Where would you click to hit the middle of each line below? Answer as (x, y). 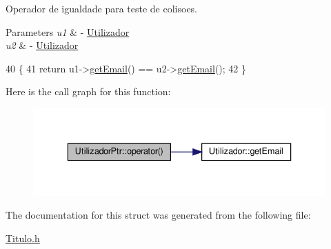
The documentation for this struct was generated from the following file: (158, 215)
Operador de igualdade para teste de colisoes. (102, 8)
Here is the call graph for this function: (88, 91)
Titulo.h (23, 238)
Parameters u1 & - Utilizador (68, 31)
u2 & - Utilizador (42, 45)
